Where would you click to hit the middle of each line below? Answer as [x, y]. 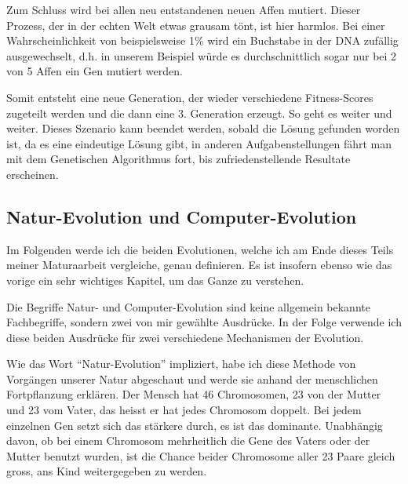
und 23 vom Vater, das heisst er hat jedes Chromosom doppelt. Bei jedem [184, 410]
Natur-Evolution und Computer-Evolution [182, 216]
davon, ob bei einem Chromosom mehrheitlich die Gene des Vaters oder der [188, 440]
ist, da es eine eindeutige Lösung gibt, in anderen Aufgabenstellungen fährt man [199, 143]
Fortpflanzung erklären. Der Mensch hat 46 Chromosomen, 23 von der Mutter [194, 394]
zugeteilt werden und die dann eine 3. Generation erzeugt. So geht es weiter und [199, 113]
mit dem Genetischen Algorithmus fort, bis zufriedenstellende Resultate [178, 159]
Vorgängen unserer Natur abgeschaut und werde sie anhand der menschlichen [192, 378]
